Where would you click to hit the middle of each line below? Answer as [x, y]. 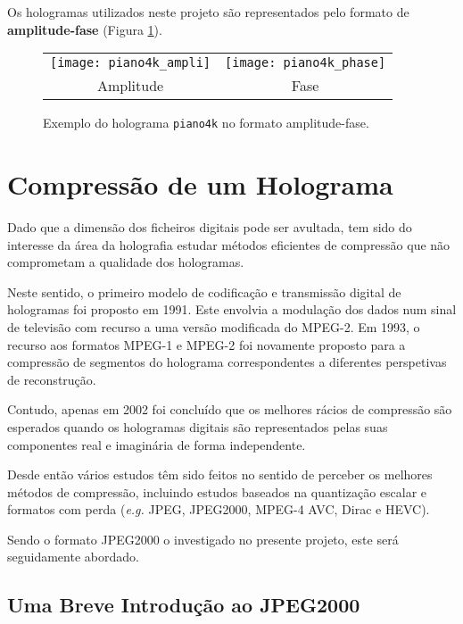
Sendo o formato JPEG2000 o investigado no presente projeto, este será [203, 539]
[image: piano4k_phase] [306, 63]
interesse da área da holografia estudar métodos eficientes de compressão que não [229, 244]
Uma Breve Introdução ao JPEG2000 [184, 605]
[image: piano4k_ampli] [131, 63]
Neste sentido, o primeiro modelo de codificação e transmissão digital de [204, 291]
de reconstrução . [52, 379]
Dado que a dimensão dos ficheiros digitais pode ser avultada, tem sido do [210, 226]
